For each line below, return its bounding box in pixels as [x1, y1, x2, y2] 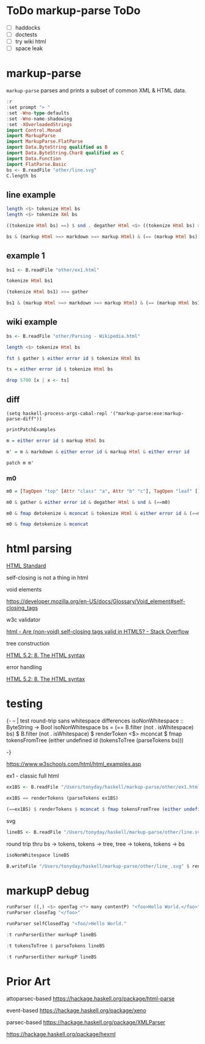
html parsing [6, 542, 72, 556]
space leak [15, 45, 43, 52]
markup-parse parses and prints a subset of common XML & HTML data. [6, 87, 187, 94]
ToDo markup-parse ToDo [6, 4, 141, 18]
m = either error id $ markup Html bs [6, 437, 105, 444]
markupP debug [6, 884, 90, 898]
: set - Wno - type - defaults [6, 110, 70, 116]
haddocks [15, 24, 41, 31]
